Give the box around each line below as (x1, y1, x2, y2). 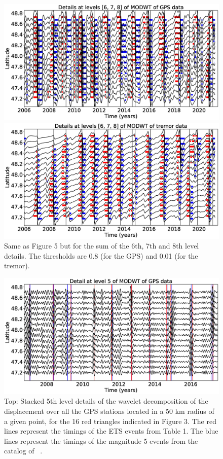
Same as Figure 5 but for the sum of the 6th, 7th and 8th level (4, 240, 199, 251)
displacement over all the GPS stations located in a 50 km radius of (4, 406, 214, 416)
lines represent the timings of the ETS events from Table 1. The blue (4, 426, 218, 436)
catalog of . (4, 445, 43, 456)
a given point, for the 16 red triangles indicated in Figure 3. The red (4, 415, 216, 426)
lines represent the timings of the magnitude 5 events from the (4, 435, 198, 446)
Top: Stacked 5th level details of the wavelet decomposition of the (4, 396, 208, 406)
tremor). (4, 260, 30, 271)
